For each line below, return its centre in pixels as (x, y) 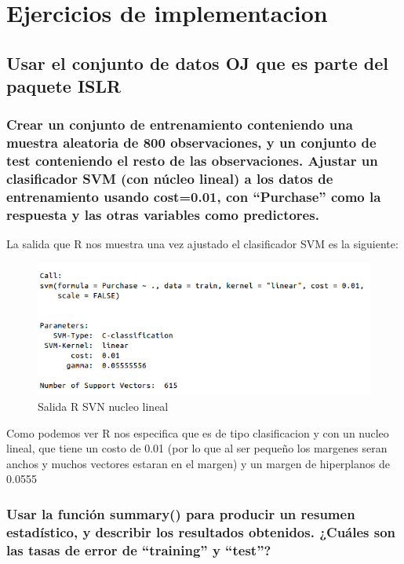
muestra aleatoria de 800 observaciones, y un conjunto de (191, 143)
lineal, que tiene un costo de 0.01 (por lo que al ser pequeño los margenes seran (197, 448)
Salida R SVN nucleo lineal (103, 407)
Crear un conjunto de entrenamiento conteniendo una (180, 125)
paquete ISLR (64, 86)
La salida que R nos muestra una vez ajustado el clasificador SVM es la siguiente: (202, 244)
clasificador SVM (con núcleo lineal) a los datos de (170, 179)
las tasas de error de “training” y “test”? (139, 549)
